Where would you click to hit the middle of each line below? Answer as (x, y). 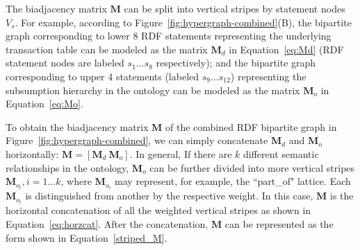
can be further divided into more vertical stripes (252, 167)
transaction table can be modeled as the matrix (107, 49)
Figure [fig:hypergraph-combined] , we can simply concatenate (137, 140)
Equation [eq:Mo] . (44, 104)
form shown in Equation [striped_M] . (87, 237)
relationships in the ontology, (67, 167)
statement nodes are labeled (65, 63)
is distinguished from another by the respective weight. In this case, (169, 196)
